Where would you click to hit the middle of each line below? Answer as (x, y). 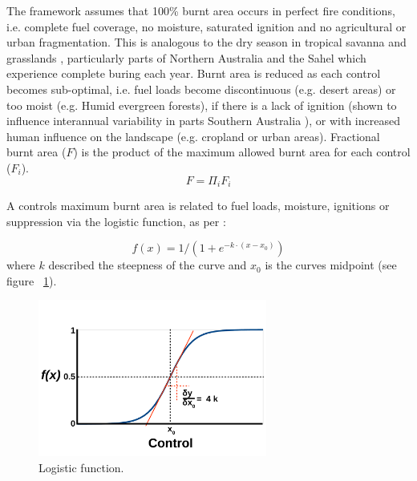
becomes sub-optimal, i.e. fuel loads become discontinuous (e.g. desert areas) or (201, 89)
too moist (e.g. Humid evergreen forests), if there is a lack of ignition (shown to (202, 105)
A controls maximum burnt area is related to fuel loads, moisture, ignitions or (198, 205)
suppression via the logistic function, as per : (116, 221)
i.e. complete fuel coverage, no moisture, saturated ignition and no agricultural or (206, 26)
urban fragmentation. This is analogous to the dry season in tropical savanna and (206, 42)
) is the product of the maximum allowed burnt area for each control (242, 152)
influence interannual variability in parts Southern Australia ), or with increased (203, 121)
